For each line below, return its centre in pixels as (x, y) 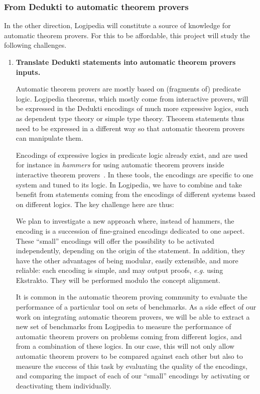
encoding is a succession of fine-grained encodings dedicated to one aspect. (130, 230)
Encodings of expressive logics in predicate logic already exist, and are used (132, 155)
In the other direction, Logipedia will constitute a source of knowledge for (117, 25)
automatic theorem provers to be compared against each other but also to (129, 356)
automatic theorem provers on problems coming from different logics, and (129, 336)
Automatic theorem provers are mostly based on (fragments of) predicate (128, 89)
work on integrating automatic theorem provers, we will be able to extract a (133, 316)
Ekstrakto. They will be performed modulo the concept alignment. (118, 280)
